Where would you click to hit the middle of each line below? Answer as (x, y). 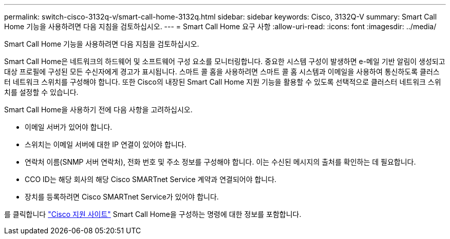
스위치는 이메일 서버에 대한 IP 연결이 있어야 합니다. (106, 144)
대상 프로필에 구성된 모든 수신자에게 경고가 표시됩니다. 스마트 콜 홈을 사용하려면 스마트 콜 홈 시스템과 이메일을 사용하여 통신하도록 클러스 (222, 72)
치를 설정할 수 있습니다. (41, 92)
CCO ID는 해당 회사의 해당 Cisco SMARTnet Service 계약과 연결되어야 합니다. (151, 179)
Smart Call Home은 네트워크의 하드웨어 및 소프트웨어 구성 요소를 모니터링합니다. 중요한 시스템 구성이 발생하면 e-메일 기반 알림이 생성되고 (225, 61)
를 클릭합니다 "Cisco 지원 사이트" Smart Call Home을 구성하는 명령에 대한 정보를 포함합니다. (153, 214)
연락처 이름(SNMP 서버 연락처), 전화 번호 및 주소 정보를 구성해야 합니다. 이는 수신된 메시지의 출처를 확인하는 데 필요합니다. (220, 162)
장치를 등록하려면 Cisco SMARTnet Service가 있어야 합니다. (122, 197)
